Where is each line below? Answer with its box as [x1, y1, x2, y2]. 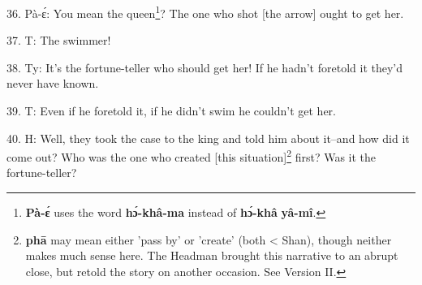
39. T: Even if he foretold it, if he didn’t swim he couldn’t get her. [6, 102, 336, 119]
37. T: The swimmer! [6, 32, 111, 49]
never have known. [6, 75, 99, 92]
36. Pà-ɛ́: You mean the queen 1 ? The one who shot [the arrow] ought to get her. [6, 2, 404, 21]
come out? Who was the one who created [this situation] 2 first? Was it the [6, 146, 377, 165]
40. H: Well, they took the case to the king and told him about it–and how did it [6, 129, 410, 146]
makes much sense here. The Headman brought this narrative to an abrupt [25, 247, 398, 264]
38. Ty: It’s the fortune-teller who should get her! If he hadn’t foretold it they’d [6, 58, 403, 76]
